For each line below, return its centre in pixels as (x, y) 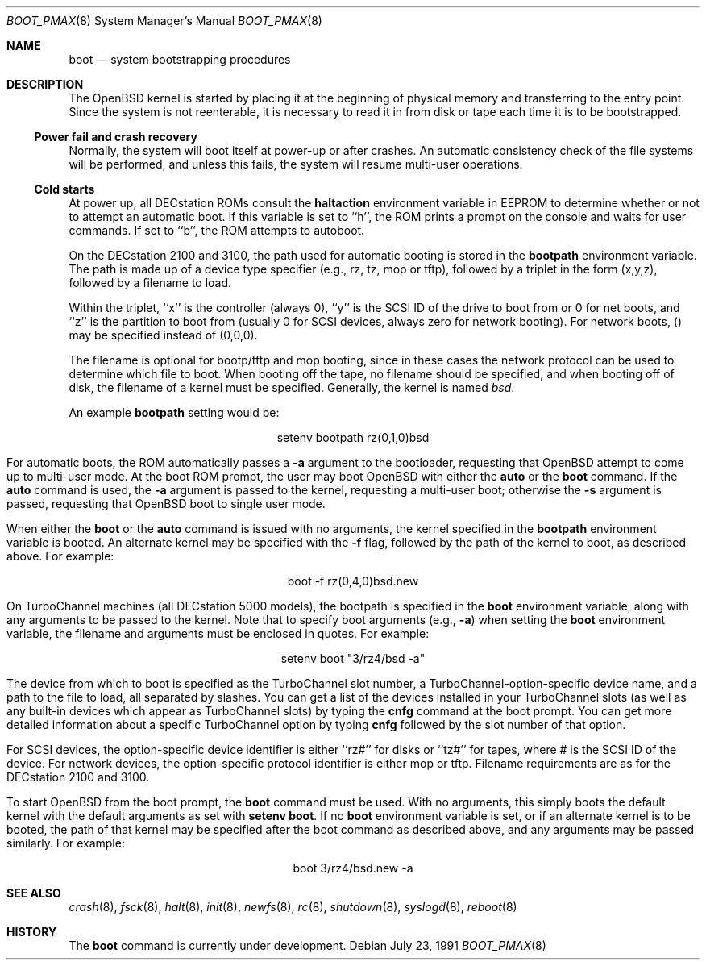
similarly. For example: (66, 843)
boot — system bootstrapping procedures (180, 59)
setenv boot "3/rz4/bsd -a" (353, 658)
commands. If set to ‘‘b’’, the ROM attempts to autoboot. (217, 230)
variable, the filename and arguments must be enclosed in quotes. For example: (218, 633)
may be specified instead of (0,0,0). (163, 335)
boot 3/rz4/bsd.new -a (353, 868)
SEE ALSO (34, 893)
